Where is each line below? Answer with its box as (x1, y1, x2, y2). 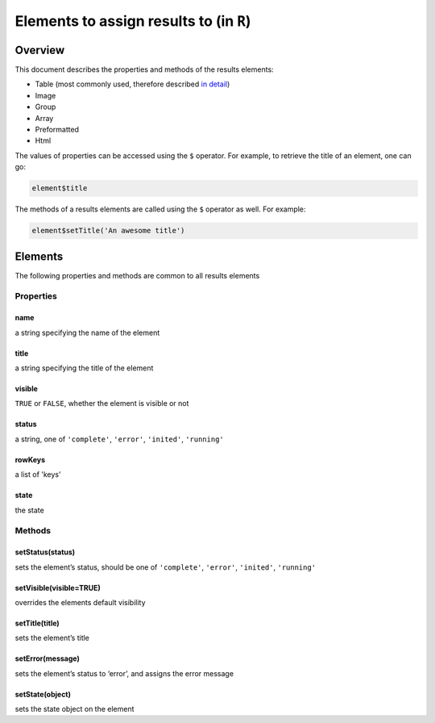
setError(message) (14, 654, 81, 663)
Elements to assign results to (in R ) (14, 12, 251, 30)
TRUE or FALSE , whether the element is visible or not (14, 399, 189, 408)
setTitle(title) (14, 618, 60, 628)
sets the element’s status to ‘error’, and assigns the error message (14, 668, 234, 678)
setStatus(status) (14, 547, 76, 557)
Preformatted (35, 125, 80, 135)
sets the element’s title (14, 633, 90, 643)
